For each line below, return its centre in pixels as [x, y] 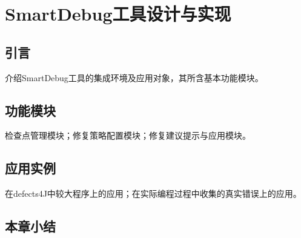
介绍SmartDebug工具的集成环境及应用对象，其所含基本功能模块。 [134, 77]
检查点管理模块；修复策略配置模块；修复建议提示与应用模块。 [128, 135]
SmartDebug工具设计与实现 [118, 14]
